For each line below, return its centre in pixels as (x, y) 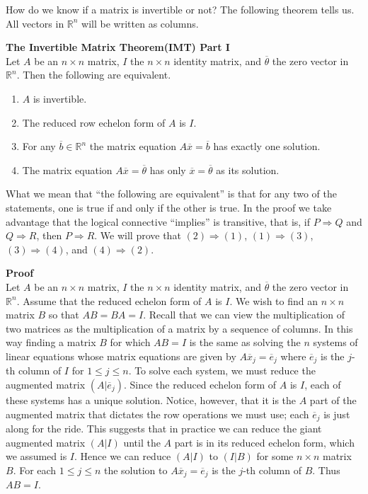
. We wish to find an (274, 300)
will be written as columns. (140, 23)
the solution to (136, 470)
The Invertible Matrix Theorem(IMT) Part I (118, 47)
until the (142, 442)
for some (275, 456)
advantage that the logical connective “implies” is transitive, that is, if (158, 221)
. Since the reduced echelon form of (200, 384)
